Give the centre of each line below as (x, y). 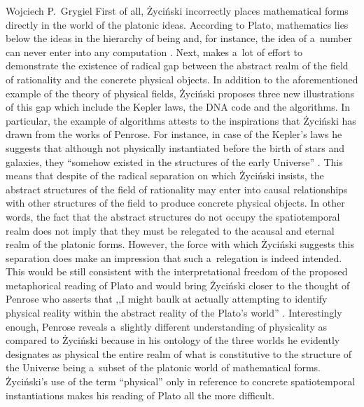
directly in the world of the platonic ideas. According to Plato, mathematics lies (177, 24)
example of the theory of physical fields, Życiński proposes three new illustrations (180, 93)
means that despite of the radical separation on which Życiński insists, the (165, 175)
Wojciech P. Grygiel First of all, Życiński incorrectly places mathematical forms (177, 11)
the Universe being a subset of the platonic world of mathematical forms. (163, 367)
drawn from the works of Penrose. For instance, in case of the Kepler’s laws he (174, 134)
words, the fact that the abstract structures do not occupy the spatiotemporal (173, 216)
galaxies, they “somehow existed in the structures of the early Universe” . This (174, 161)
